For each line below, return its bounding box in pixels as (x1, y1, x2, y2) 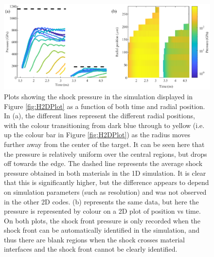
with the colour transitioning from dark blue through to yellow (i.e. (4, 120, 205, 130)
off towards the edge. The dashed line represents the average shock (4, 158, 203, 168)
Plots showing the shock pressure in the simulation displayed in (4, 91, 193, 101)
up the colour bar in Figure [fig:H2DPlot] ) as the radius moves (4, 129, 190, 140)
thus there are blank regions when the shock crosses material (4, 234, 185, 244)
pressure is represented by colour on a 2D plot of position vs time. (4, 206, 201, 216)
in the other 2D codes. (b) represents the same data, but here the (4, 196, 199, 206)
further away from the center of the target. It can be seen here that (4, 139, 205, 149)
